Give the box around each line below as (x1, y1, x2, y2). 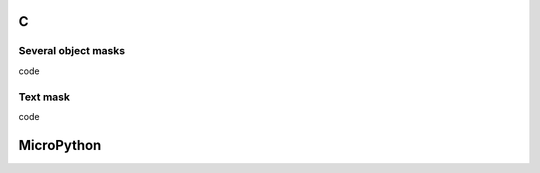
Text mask (18, 90, 70, 104)
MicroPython (18, 136, 102, 154)
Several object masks (18, 44, 125, 58)
